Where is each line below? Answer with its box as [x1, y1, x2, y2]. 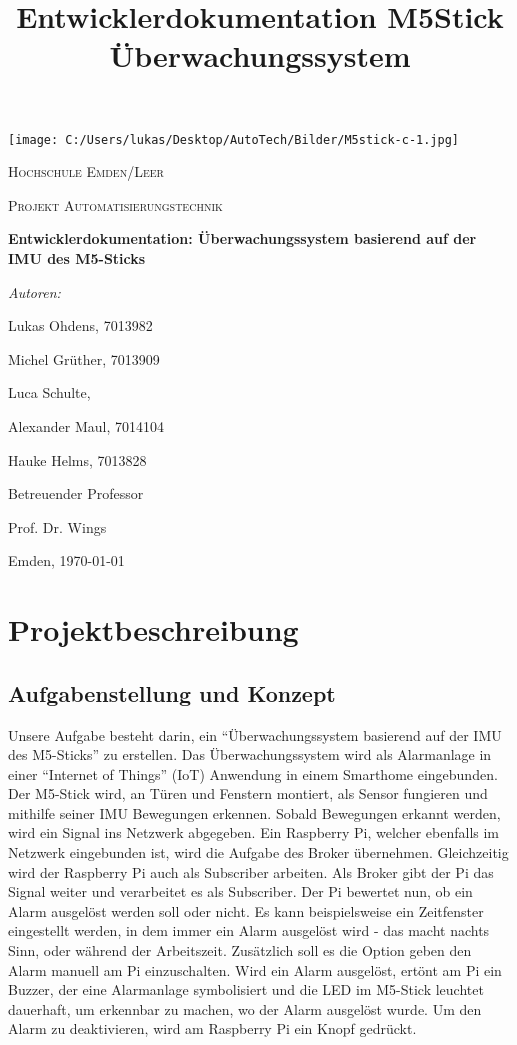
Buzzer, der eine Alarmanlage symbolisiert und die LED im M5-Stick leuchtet [8, 979, 484, 1000]
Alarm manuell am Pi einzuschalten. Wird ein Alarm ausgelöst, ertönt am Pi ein [8, 959, 502, 980]
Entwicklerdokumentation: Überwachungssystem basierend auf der [8, 228, 477, 249]
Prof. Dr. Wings [8, 516, 107, 537]
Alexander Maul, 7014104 [8, 415, 165, 436]
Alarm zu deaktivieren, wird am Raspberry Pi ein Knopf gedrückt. [8, 1018, 417, 1039]
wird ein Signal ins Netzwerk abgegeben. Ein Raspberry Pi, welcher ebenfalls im [8, 822, 500, 843]
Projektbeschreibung [8, 609, 299, 650]
